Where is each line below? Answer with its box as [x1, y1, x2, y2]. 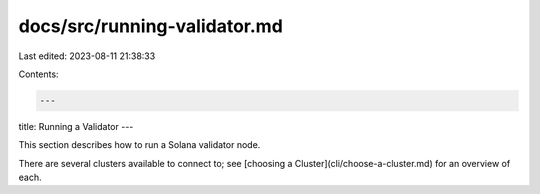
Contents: [18, 68, 59, 80]
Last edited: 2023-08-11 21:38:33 [18, 50, 156, 62]
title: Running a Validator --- [18, 120, 134, 132]
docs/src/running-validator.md [18, 15, 284, 37]
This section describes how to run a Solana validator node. [18, 139, 261, 151]
